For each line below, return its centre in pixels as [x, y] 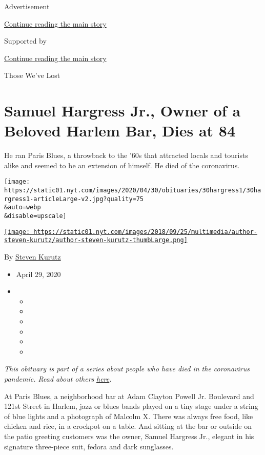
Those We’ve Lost [32, 75]
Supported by [25, 41]
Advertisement [27, 6]
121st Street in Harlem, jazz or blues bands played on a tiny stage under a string [131, 406]
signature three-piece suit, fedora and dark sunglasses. [89, 446]
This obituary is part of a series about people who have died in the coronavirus [127, 369]
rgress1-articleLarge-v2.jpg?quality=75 [74, 199]
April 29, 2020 [38, 274]
